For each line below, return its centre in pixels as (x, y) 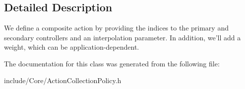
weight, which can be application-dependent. (72, 47)
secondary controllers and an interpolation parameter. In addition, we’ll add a (122, 37)
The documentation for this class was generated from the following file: (112, 63)
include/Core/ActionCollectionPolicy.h (63, 80)
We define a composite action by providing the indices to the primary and (116, 28)
